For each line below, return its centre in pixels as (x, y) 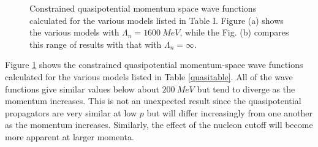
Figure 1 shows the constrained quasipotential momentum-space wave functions (154, 65)
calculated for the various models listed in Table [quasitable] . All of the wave (149, 76)
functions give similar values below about (82, 89)
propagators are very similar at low (71, 112)
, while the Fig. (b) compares (234, 32)
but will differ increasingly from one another (229, 112)
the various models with (74, 32)
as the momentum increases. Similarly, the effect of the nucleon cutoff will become (159, 125)
